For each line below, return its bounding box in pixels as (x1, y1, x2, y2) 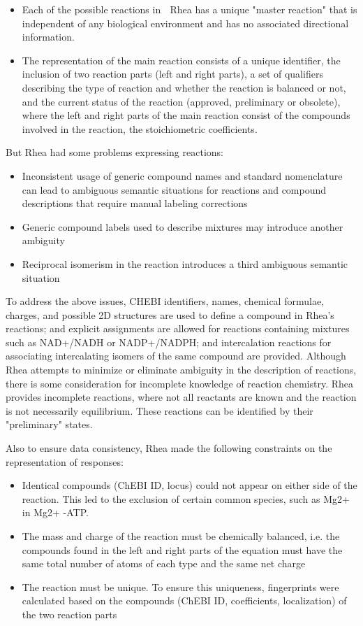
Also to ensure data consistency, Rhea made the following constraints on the (6, 441, 332, 455)
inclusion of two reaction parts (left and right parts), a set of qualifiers (22, 66, 323, 81)
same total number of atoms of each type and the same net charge (22, 556, 306, 571)
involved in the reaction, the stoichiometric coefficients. (22, 121, 258, 136)
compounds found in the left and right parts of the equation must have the (22, 542, 343, 557)
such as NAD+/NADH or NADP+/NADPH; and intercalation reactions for (6, 334, 332, 349)
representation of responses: (6, 454, 124, 469)
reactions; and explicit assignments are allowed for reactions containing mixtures (6, 321, 350, 336)
